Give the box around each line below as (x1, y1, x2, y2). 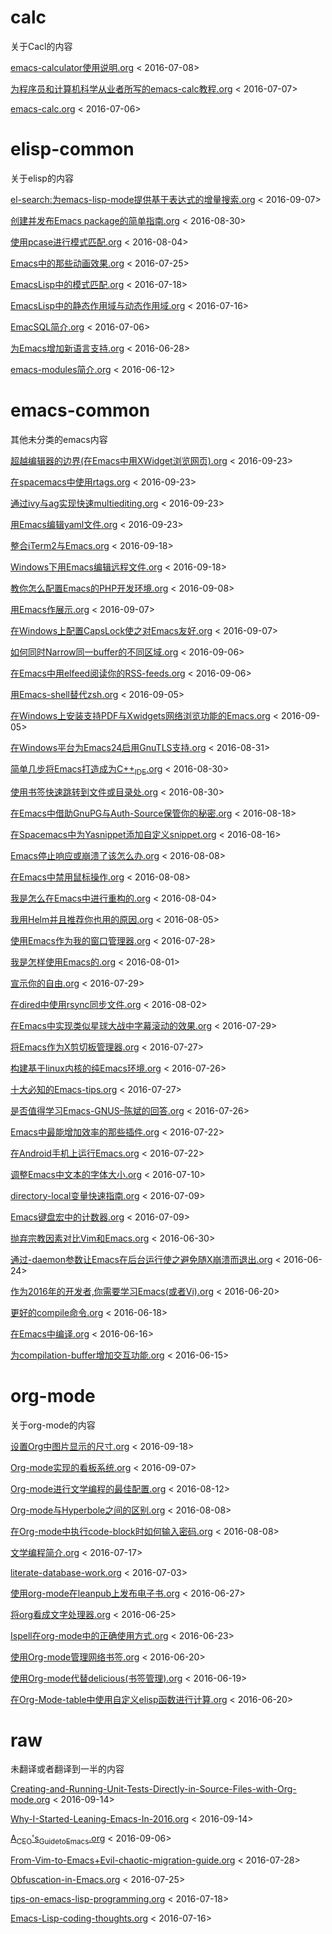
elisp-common (10, 138, 135, 161)
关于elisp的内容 (10, 172, 74, 184)
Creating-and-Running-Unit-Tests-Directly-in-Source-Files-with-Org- (10, 1783, 297, 1795)
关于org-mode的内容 (10, 1419, 96, 1431)
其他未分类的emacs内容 (10, 433, 108, 445)
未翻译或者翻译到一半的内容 (10, 1763, 125, 1775)
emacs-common (10, 399, 151, 422)
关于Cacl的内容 (10, 40, 73, 52)
